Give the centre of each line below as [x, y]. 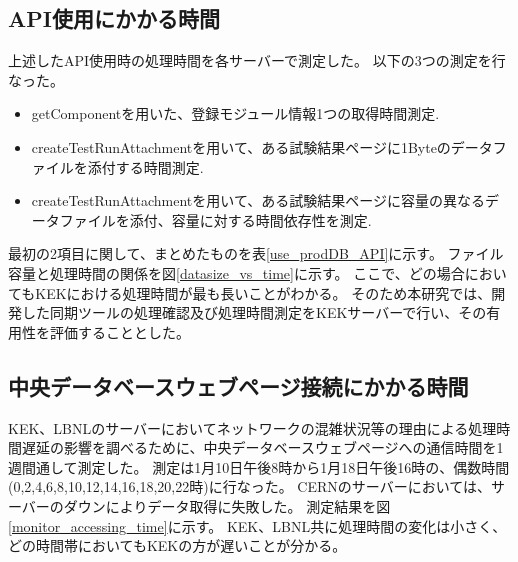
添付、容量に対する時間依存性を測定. [250, 219]
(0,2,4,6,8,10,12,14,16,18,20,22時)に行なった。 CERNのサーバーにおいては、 [249, 486]
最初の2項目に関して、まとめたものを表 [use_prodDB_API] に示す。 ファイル [256, 253]
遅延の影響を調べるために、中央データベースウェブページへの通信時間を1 [262, 447]
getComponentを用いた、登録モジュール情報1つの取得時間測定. [235, 113]
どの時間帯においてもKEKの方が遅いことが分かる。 [177, 545]
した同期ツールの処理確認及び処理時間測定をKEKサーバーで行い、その [254, 312]
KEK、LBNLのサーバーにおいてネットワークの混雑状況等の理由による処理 [252, 427]
